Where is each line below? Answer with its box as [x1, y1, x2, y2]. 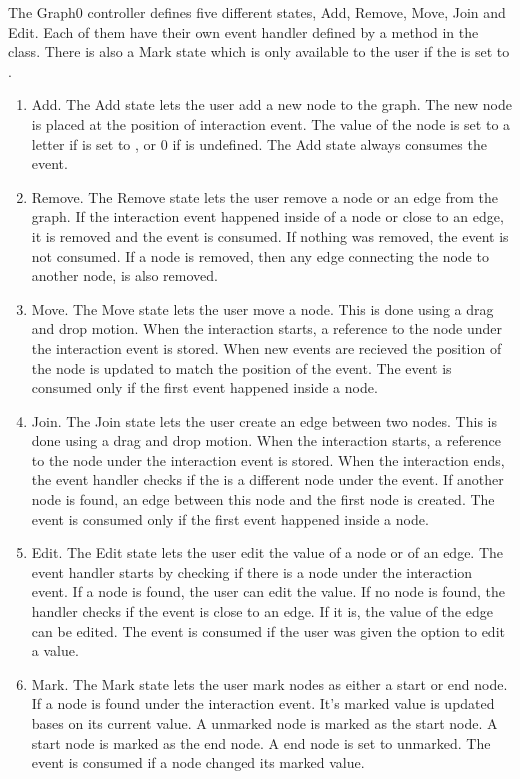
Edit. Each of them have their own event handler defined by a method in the [8, 21, 479, 42]
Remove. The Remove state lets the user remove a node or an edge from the [31, 186, 498, 207]
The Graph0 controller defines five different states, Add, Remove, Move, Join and [8, 2, 506, 22]
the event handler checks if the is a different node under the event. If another [31, 469, 504, 490]
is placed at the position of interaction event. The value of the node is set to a [31, 113, 511, 134]
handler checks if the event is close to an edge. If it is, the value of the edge [31, 601, 493, 622]
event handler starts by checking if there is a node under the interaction [31, 561, 473, 582]
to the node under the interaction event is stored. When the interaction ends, [31, 449, 505, 470]
